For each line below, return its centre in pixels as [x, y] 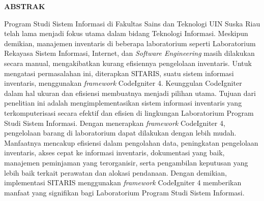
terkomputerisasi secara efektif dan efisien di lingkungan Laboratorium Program [129, 112]
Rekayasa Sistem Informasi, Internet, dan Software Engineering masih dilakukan [129, 53]
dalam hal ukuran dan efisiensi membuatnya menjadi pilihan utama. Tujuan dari [130, 93]
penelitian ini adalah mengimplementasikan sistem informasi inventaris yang [123, 103]
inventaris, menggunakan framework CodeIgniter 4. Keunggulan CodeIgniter [123, 83]
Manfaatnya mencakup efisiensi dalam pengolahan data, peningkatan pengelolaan [131, 142]
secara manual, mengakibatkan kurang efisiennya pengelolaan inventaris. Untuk [128, 63]
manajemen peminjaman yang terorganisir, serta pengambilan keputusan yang [126, 162]
